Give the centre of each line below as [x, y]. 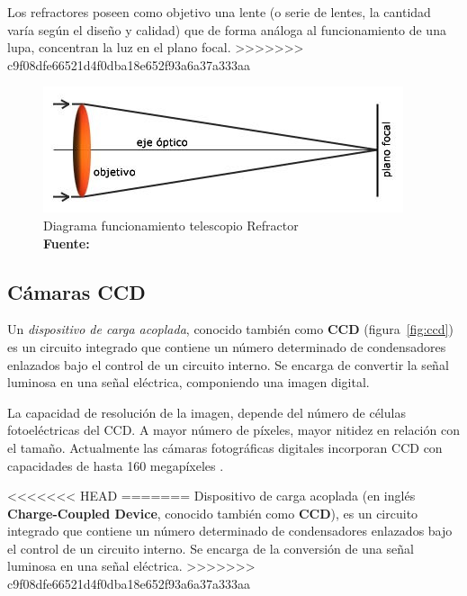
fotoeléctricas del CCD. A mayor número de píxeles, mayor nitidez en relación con [233, 430]
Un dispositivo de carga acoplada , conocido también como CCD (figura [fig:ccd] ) [230, 329]
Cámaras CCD [76, 291]
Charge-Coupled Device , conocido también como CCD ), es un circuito [213, 513]
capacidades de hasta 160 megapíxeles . [116, 465]
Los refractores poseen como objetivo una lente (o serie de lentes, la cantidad [219, 12]
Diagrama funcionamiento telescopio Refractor [171, 225]
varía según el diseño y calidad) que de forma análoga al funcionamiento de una [227, 29]
